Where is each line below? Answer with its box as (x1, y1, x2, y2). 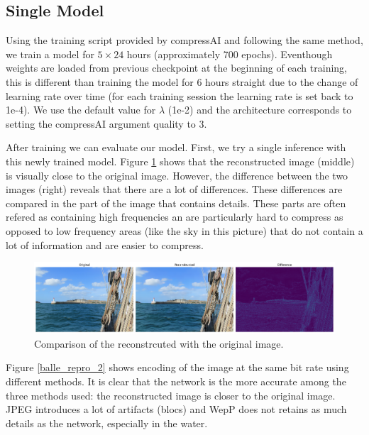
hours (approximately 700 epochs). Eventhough (126, 46, 333, 61)
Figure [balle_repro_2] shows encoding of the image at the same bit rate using (6, 360, 349, 375)
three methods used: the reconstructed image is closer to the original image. (6, 387, 336, 402)
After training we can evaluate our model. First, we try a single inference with (6, 140, 346, 155)
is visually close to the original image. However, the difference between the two (6, 167, 348, 182)
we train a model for (6, 46, 94, 61)
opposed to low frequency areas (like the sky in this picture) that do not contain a (6, 223, 363, 238)
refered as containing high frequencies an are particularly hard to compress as (6, 209, 343, 224)
